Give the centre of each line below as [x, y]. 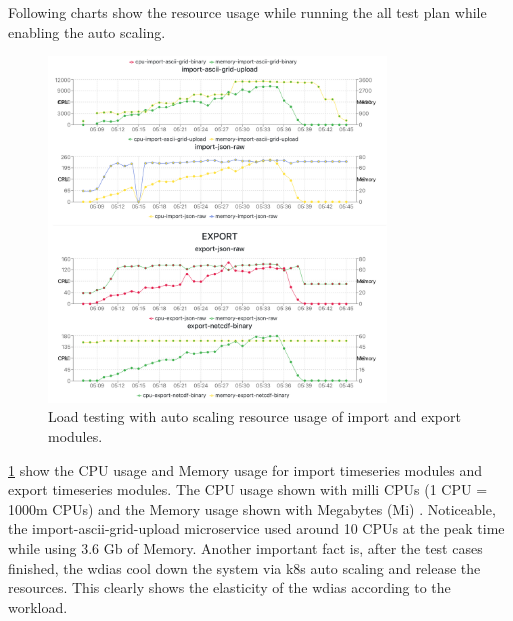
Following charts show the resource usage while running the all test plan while [247, 12]
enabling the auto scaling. [87, 31]
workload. [38, 606]
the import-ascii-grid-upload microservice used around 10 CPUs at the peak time [256, 528]
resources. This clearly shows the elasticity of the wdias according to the [229, 587]
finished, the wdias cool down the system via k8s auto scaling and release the [244, 567]
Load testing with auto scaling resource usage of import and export [254, 416]
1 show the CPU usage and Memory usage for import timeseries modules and [245, 469]
